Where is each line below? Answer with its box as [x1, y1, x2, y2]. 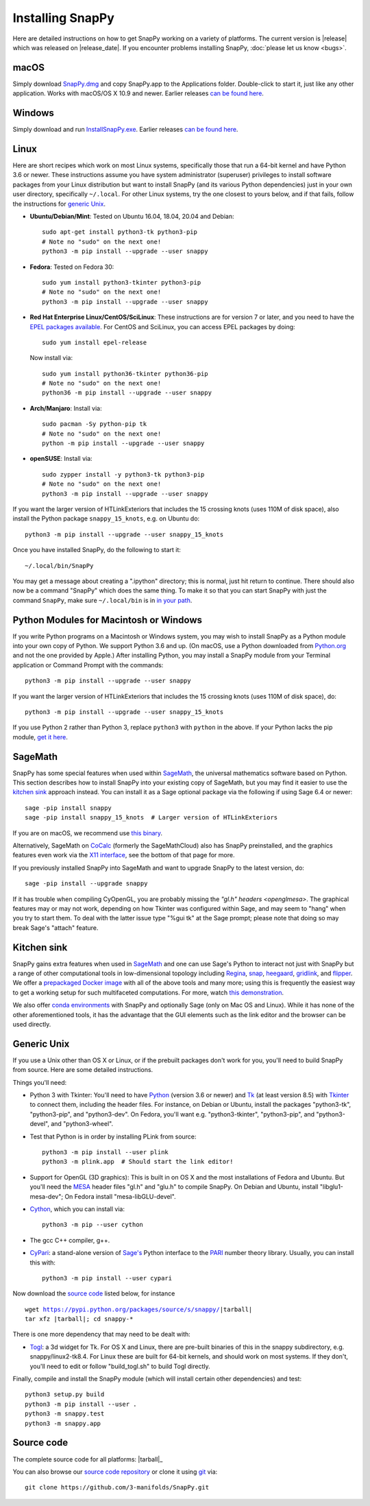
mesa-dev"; [29, 1192, 64, 1200]
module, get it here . [12, 732, 68, 741]
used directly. [12, 1020, 51, 1028]
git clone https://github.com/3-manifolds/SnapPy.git [25, 1483, 209, 1492]
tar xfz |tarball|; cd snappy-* [25, 1315, 134, 1323]
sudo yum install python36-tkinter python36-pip [42, 370, 208, 377]
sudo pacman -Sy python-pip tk [42, 420, 147, 428]
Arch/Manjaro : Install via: [29, 404, 102, 412]
